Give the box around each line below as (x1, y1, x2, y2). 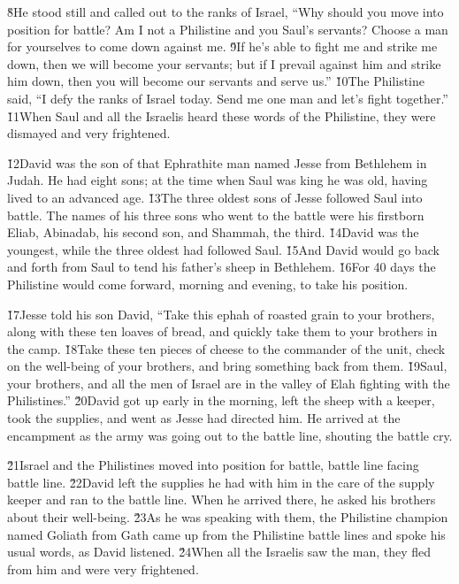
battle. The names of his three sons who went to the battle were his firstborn (7, 205, 425, 224)
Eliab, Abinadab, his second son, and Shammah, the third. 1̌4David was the (7, 223, 419, 242)
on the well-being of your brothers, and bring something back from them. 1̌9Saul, (7, 357, 448, 375)
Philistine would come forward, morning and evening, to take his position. (7, 274, 409, 293)
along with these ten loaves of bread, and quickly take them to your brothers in (7, 322, 438, 341)
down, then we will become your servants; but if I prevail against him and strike (7, 54, 441, 73)
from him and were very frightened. (7, 559, 199, 578)
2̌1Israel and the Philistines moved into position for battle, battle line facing (7, 456, 419, 474)
